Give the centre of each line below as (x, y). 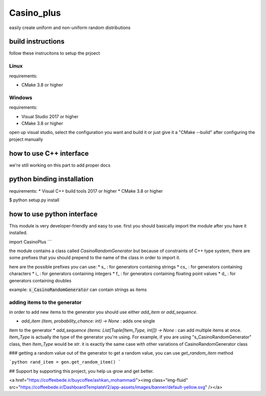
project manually (26, 139)
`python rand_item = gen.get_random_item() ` (65, 362)
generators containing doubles (40, 280)
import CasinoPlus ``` (30, 242)
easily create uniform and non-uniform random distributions (70, 28)
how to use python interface (53, 214)
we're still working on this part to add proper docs (60, 165)
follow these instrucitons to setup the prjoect (55, 53)
